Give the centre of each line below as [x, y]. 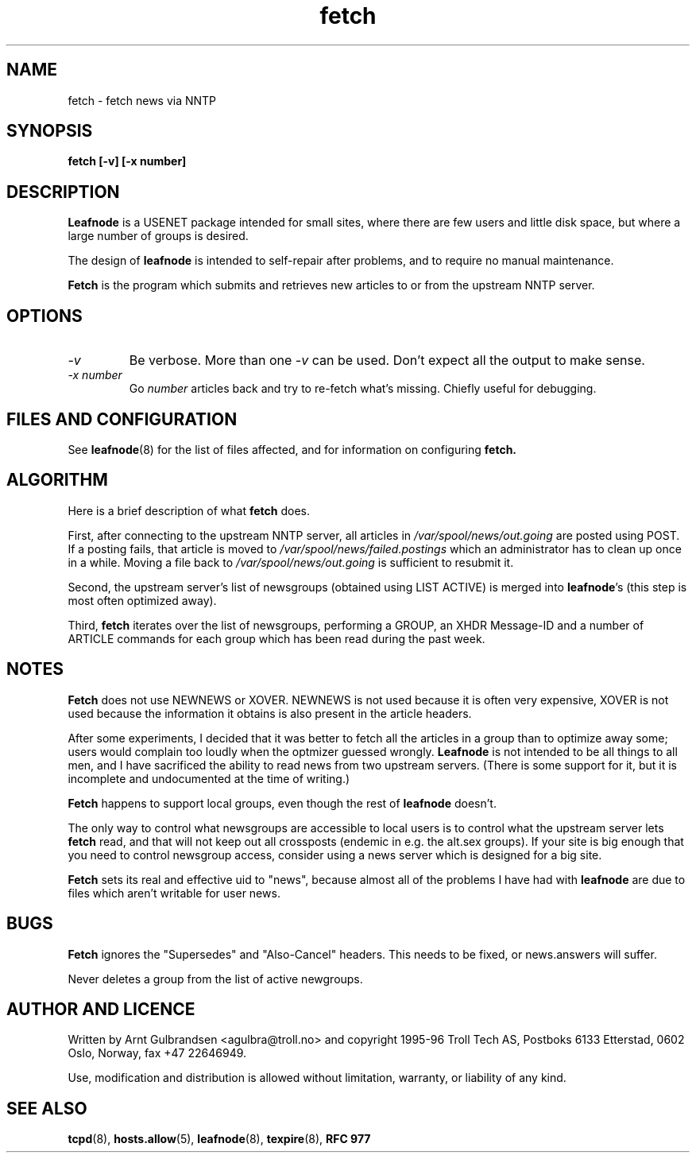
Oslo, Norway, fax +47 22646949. [157, 1053]
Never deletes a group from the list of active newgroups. [215, 979]
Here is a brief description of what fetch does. [189, 510]
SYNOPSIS [50, 131]
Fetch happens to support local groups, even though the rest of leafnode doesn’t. [282, 803]
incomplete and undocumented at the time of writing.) [209, 778]
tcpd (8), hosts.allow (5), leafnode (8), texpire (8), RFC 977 [219, 1139]
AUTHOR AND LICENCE [101, 1009]
